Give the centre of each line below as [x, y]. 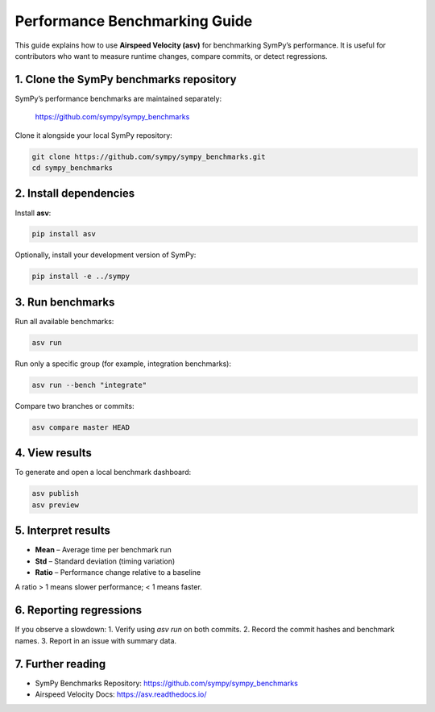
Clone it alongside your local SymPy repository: [93, 135]
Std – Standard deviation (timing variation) [105, 561]
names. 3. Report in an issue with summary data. [96, 640]
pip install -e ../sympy [81, 277]
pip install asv [64, 234]
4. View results [53, 453]
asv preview [56, 505]
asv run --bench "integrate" [89, 385]
